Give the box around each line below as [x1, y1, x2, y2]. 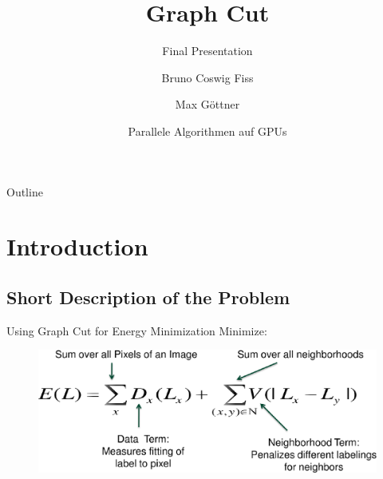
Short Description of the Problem [6, 284, 290, 309]
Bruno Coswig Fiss [161, 69, 254, 85]
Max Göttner [175, 96, 240, 113]
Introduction [6, 230, 148, 263]
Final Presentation [162, 42, 253, 59]
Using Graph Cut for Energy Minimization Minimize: [6, 322, 267, 338]
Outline [6, 183, 43, 200]
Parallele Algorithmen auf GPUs [128, 122, 287, 139]
